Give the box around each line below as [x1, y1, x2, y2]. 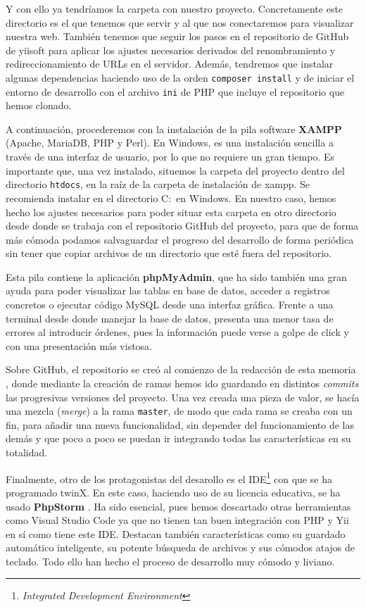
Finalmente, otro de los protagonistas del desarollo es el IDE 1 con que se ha [6, 469, 332, 486]
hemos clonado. [6, 98, 72, 113]
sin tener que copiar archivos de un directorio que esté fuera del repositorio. [6, 246, 332, 261]
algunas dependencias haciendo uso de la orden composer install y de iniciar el [6, 70, 355, 85]
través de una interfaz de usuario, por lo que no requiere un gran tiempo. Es [6, 149, 334, 164]
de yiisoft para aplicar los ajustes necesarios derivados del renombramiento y [6, 42, 336, 57]
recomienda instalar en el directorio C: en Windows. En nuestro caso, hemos [6, 190, 336, 205]
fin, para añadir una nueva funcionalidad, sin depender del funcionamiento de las [6, 417, 355, 432]
